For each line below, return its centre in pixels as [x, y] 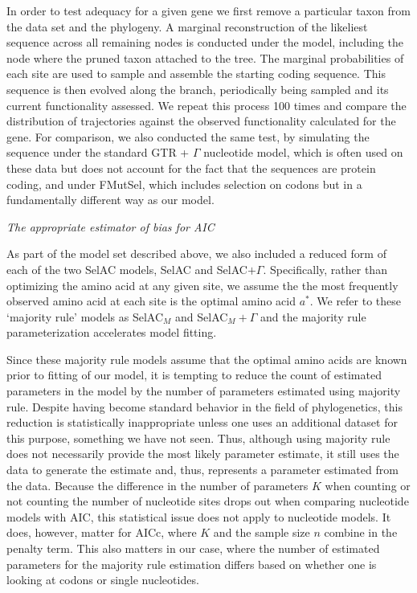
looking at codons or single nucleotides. [103, 580]
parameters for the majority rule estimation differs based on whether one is [192, 564]
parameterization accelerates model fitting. [112, 332]
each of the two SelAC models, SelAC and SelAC [127, 269]
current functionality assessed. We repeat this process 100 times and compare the [206, 105]
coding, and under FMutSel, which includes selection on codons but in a [184, 184]
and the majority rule [313, 316]
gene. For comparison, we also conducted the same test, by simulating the [188, 136]
